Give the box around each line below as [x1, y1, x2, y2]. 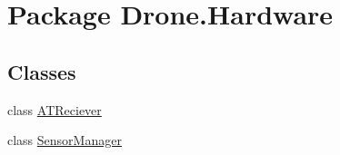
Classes [7, 57, 76, 85]
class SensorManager [7, 131, 122, 150]
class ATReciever [7, 100, 102, 119]
